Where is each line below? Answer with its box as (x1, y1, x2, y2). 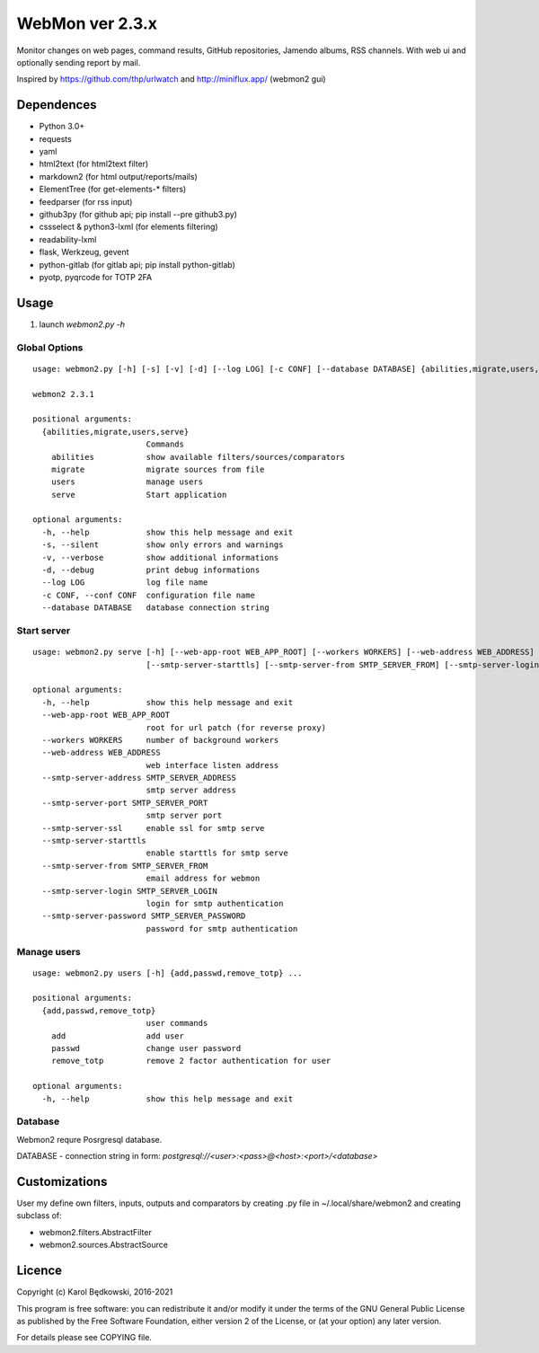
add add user (50, 1030, 184, 1041)
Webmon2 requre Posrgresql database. (16, 1134, 163, 1145)
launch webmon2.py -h (39, 319, 126, 330)
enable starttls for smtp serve (146, 848, 289, 858)
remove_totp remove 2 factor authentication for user (50, 1056, 331, 1066)
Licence (16, 1263, 63, 1278)
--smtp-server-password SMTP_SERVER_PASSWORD (41, 911, 246, 921)
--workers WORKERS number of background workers (41, 735, 279, 745)
